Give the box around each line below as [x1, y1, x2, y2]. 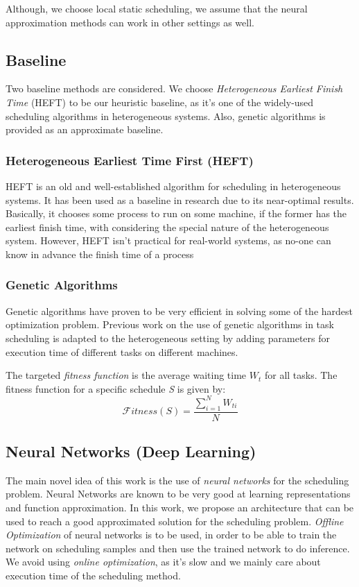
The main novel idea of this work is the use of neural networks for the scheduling [6, 473, 349, 487]
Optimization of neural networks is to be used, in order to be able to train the [6, 527, 337, 542]
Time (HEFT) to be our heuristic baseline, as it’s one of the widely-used [6, 94, 314, 109]
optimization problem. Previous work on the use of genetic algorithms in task [6, 317, 334, 332]
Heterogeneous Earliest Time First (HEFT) [6, 151, 254, 169]
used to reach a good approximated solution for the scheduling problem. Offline [6, 513, 344, 528]
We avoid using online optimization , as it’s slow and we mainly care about [6, 554, 321, 569]
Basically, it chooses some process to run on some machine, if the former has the [6, 206, 347, 221]
